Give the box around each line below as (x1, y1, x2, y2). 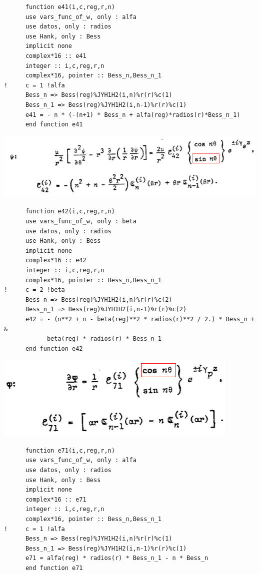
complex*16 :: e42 (25, 257, 86, 264)
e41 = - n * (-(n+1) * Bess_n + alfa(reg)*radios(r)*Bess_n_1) (25, 111, 240, 118)
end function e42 (25, 345, 83, 352)
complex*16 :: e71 (25, 496, 86, 503)
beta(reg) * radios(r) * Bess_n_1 (46, 335, 161, 343)
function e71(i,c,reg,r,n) (25, 447, 115, 454)
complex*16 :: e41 (25, 52, 86, 59)
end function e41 (25, 121, 83, 128)
